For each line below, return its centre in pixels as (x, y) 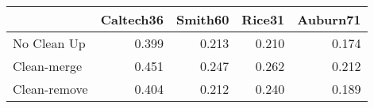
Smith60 (202, 19)
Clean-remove (50, 89)
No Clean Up (49, 43)
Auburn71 (329, 19)
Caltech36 (132, 19)
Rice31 (263, 19)
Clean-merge (48, 66)
